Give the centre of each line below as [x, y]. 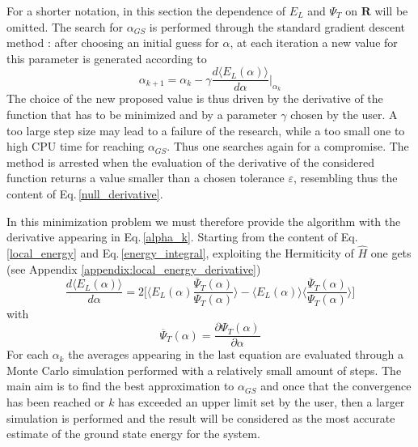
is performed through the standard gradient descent [277, 26]
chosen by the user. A [344, 115]
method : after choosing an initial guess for [113, 43]
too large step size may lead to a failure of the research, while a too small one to [206, 130]
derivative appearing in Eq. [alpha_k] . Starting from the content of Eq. [182, 237]
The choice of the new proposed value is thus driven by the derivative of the [195, 98]
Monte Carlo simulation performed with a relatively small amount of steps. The [204, 370]
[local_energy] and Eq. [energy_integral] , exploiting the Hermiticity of [180, 253]
